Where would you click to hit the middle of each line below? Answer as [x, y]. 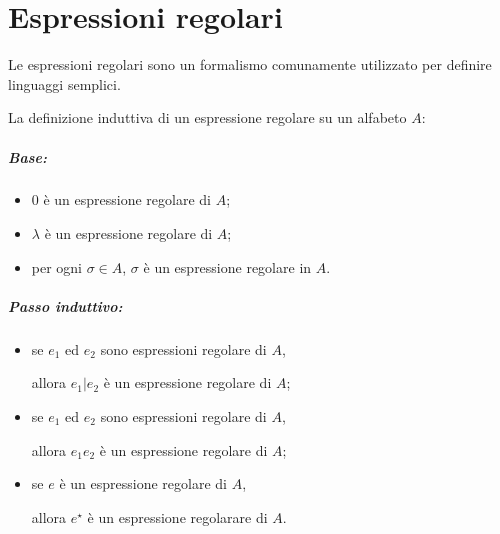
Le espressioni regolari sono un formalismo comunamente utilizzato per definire [250, 64]
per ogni [57, 266]
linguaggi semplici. [64, 83]
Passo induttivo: [65, 305]
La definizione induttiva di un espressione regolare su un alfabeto [207, 117]
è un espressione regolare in [227, 266]
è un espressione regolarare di [177, 516]
